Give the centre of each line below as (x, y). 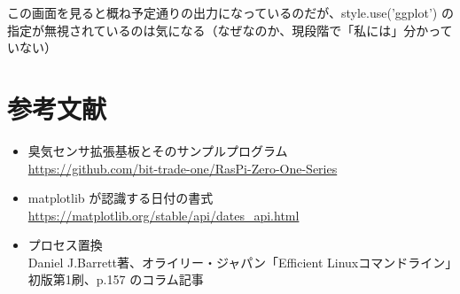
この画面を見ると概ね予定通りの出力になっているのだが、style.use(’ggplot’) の (230, 12)
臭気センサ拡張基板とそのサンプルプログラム (158, 150)
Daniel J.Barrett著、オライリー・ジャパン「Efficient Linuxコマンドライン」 (240, 262)
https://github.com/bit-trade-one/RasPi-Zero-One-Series (183, 168)
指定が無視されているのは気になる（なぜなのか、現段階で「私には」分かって (230, 30)
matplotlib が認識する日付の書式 (121, 198)
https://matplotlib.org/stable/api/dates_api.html (164, 215)
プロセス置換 (65, 245)
